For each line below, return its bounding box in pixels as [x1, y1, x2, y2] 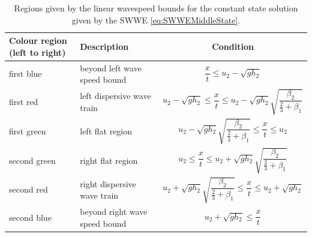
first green [9, 124, 46, 137]
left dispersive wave [80, 89, 151, 102]
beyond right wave [80, 205, 148, 218]
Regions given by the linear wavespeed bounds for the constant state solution [14, 2, 298, 14]
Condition [212, 40, 254, 52]
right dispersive [80, 177, 136, 190]
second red [9, 183, 48, 196]
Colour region [9, 34, 67, 47]
